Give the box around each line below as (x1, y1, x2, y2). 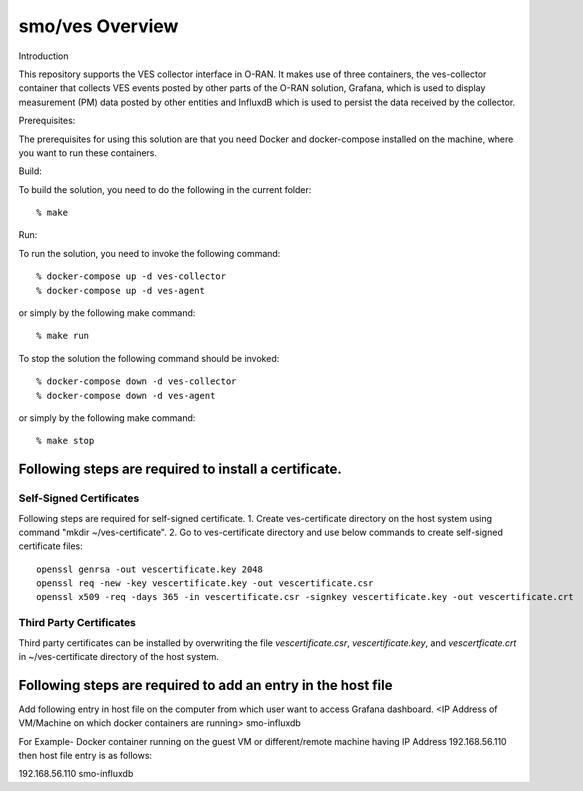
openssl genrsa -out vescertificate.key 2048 (36, 563, 264, 575)
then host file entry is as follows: (18, 750, 153, 762)
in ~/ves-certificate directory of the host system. (18, 651, 220, 662)
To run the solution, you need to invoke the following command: (18, 247, 281, 259)
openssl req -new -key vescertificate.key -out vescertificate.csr (36, 578, 374, 589)
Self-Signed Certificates (18, 491, 140, 505)
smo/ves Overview (18, 15, 179, 37)
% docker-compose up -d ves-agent (36, 285, 205, 296)
